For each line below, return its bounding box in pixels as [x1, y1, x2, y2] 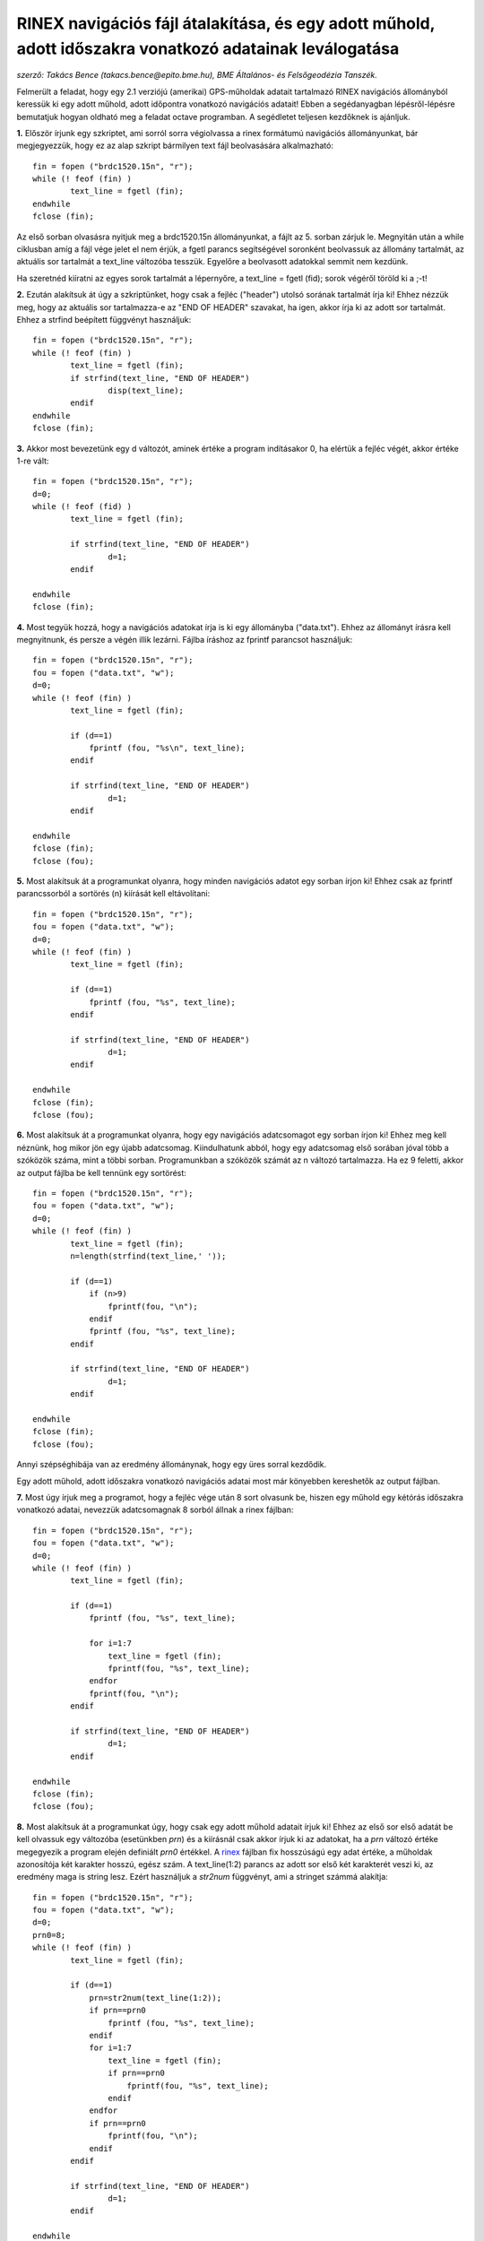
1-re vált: [16, 455, 49, 466]
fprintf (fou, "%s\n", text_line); [89, 743, 246, 753]
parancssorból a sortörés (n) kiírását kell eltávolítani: [16, 888, 211, 899]
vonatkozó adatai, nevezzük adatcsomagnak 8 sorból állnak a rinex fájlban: [16, 1504, 294, 1515]
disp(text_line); [108, 385, 184, 395]
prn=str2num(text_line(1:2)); [89, 1993, 222, 2003]
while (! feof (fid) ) [32, 502, 133, 512]
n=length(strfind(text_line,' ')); [70, 1250, 227, 1261]
